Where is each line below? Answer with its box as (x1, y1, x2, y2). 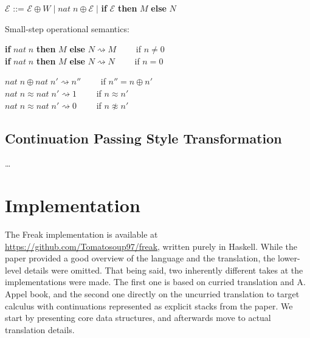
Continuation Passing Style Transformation (5, 128, 282, 147)
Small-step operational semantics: (5, 22, 129, 35)
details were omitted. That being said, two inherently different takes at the (24, 263, 303, 276)
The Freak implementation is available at (5, 228, 158, 241)
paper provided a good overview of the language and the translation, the (5, 252, 275, 264)
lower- (278, 252, 300, 264)
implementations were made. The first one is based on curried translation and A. (5, 275, 306, 288)
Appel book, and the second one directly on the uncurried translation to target (5, 288, 300, 300)
